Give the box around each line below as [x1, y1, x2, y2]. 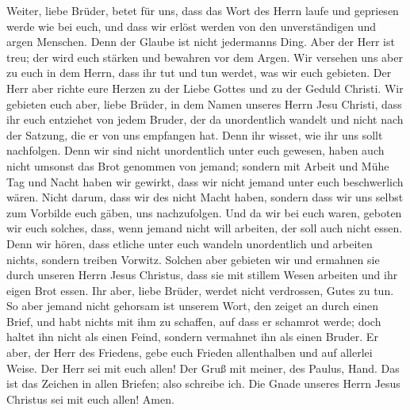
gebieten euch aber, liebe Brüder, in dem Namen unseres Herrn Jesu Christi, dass [6, 95, 402, 112]
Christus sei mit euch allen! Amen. [6, 390, 174, 407]
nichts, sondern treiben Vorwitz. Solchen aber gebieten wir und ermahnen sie [6, 251, 380, 267]
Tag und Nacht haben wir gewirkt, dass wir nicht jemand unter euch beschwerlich [6, 173, 404, 190]
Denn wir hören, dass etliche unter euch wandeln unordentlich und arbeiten [6, 235, 373, 251]
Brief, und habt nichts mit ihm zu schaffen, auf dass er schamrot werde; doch [6, 312, 381, 329]
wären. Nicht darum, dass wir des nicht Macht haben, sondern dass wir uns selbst [6, 189, 404, 205]
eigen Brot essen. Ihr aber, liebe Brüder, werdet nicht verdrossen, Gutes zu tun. [6, 282, 394, 298]
